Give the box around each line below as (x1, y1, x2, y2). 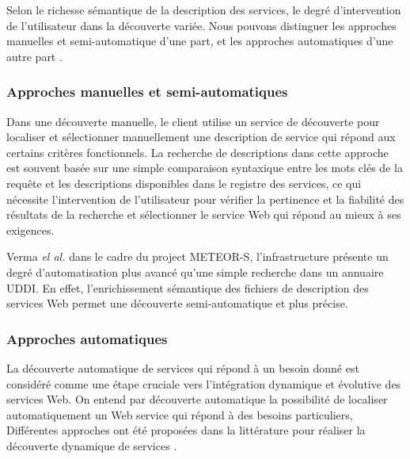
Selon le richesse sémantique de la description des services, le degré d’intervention (6, 2, 401, 17)
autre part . (6, 48, 63, 64)
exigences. (6, 221, 55, 238)
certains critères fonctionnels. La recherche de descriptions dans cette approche (6, 143, 389, 160)
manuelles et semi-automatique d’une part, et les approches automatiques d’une (6, 33, 393, 49)
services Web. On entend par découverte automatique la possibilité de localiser (6, 391, 388, 407)
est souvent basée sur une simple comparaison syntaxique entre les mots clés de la (6, 159, 403, 176)
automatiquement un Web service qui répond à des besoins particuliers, (6, 406, 353, 423)
